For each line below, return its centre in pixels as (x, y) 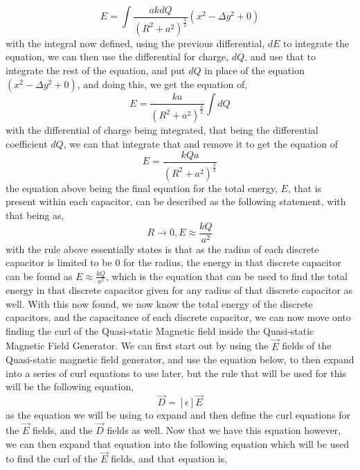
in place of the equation (254, 70)
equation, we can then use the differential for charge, (117, 56)
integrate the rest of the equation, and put (96, 70)
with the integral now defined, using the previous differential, (135, 43)
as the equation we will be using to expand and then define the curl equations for (178, 415)
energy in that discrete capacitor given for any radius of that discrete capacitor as (179, 290)
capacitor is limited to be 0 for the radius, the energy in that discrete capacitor (173, 262)
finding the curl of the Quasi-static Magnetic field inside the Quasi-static (160, 330)
